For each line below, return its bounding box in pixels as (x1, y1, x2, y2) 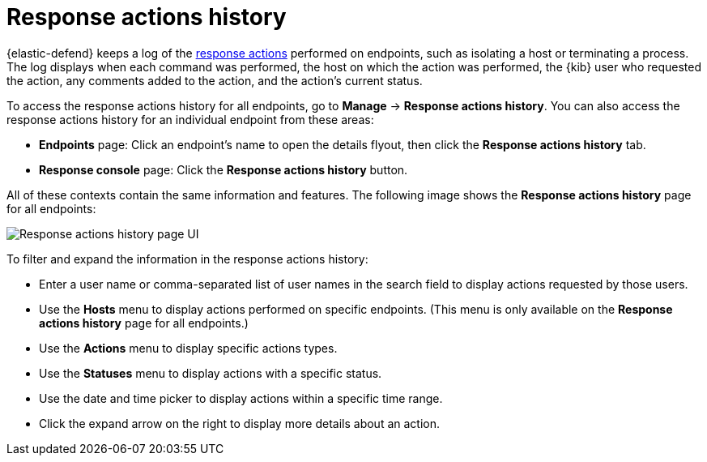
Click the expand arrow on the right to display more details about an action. (39, 416, 441, 430)
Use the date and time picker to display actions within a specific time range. (39, 391, 443, 405)
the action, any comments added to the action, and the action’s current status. (6, 73, 423, 88)
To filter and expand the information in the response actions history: (6, 251, 368, 266)
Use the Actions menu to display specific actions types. (39, 340, 338, 355)
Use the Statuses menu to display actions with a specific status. (39, 366, 382, 380)
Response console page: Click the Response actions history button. (39, 162, 408, 177)
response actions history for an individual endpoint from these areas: (6, 112, 374, 126)
